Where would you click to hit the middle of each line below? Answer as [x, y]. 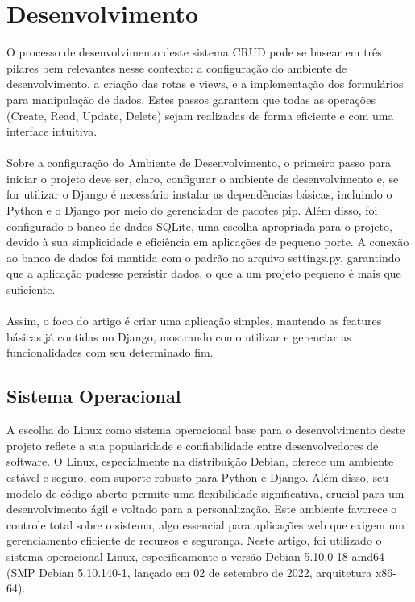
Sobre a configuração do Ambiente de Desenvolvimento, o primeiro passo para [199, 163]
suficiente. [31, 289]
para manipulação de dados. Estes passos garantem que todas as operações [191, 99]
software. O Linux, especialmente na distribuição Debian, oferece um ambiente [200, 461]
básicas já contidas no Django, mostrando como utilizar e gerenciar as [179, 336]
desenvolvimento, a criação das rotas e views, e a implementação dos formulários [205, 84]
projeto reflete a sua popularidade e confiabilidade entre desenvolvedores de [193, 445]
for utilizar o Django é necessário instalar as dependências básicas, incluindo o [199, 194]
